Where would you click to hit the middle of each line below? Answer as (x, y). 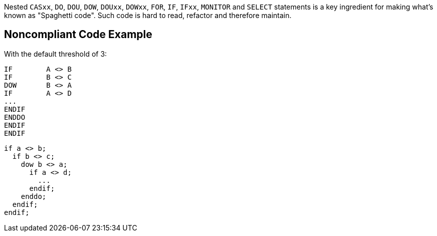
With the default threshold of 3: (56, 54)
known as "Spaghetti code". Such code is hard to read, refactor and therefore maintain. (148, 15)
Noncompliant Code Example (78, 35)
